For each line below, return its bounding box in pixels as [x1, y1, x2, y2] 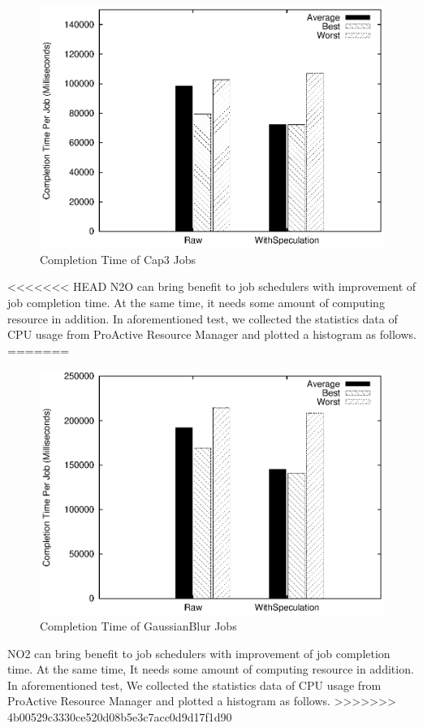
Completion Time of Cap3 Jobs [40, 250, 196, 267]
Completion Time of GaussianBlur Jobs [40, 617, 237, 635]
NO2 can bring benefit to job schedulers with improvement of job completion [7, 644, 391, 661]
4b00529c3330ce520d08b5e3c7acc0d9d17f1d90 [7, 708, 232, 726]
